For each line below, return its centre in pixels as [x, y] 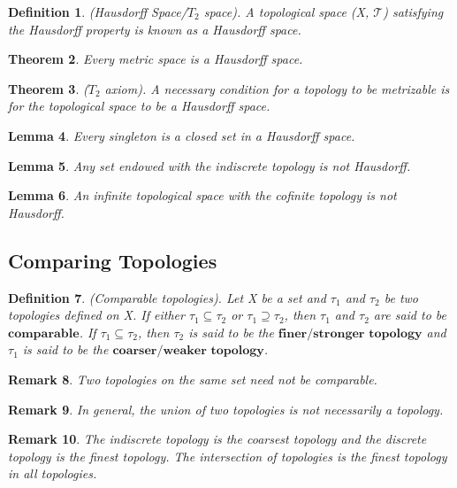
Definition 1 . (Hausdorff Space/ [98, 12]
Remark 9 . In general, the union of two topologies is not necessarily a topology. [226, 409]
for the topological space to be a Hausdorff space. [139, 106]
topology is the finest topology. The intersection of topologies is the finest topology [228, 456]
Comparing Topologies [113, 260]
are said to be [410, 315]
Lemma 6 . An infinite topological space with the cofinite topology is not [202, 195]
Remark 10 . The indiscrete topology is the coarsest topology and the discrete [217, 439]
